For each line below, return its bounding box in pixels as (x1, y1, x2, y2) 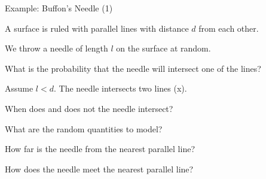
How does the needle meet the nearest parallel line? (5, 162, 194, 175)
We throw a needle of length (5, 42, 108, 54)
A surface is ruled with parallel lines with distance (5, 22, 189, 34)
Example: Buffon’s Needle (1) (5, 2, 113, 14)
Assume (5, 82, 33, 95)
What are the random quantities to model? (5, 122, 163, 135)
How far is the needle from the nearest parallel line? (5, 142, 195, 155)
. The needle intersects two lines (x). (53, 82, 187, 95)
